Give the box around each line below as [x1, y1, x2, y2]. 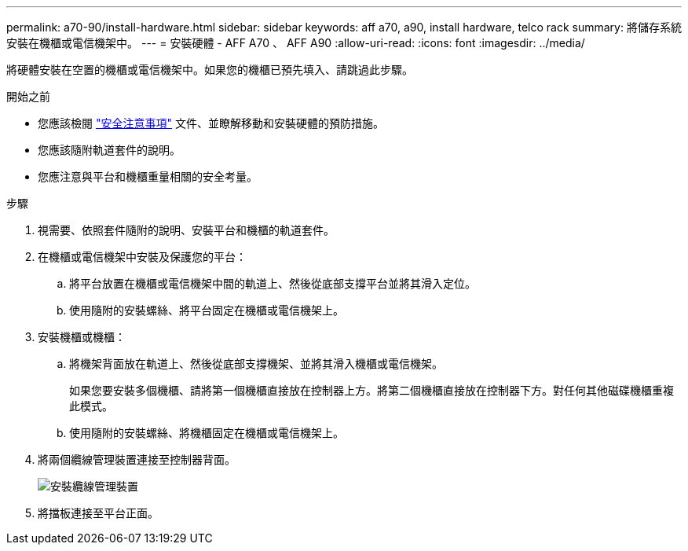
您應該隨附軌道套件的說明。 [38, 143, 181, 156]
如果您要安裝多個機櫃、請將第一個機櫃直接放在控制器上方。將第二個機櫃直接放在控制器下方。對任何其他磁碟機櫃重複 [69, 384, 674, 397]
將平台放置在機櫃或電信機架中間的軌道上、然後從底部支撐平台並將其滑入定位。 [69, 277, 476, 290]
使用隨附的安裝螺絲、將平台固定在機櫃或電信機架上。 [69, 303, 344, 317]
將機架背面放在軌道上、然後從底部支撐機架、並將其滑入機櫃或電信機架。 [69, 357, 443, 370]
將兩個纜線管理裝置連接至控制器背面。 [38, 453, 236, 466]
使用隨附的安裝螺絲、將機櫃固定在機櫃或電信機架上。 [69, 426, 344, 439]
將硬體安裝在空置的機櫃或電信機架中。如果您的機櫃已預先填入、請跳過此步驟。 [6, 63, 413, 76]
